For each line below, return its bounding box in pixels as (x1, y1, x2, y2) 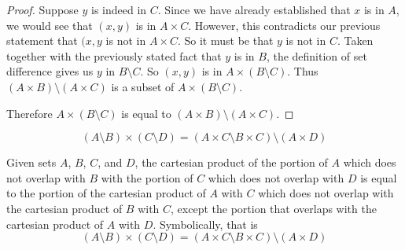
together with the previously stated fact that (6, 47, 222, 64)
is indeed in (91, 2, 147, 17)
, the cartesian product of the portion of (134, 154, 328, 171)
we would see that (6, 17, 93, 33)
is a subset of (111, 78, 175, 94)
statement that (6, 32, 78, 49)
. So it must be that (177, 32, 274, 49)
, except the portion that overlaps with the (171, 200, 377, 216)
